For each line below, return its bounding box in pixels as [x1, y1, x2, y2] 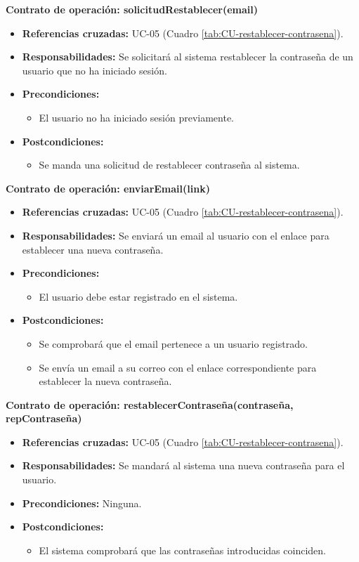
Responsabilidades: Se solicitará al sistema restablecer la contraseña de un [22, 49, 353, 64]
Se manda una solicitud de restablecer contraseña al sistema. [39, 157, 300, 172]
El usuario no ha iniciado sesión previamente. [39, 110, 235, 124]
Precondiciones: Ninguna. [22, 495, 142, 510]
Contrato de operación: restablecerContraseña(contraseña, [6, 397, 294, 412]
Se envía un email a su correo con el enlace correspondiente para [39, 360, 317, 374]
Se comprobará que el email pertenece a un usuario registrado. [39, 336, 308, 351]
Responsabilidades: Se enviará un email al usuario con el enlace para [22, 228, 329, 242]
